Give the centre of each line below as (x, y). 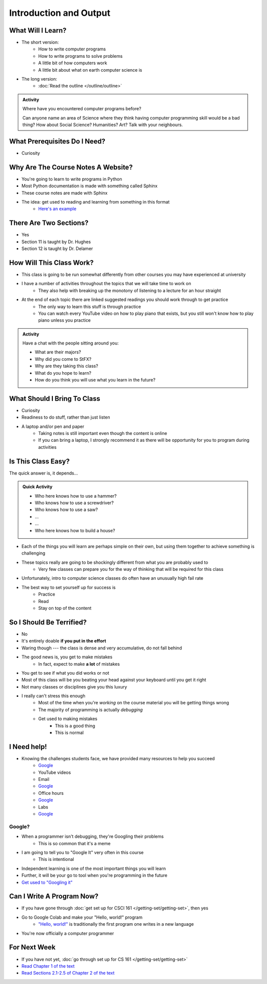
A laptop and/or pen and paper (53, 426)
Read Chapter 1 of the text (48, 966)
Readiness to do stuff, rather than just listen (66, 417)
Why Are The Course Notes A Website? (71, 167)
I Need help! (28, 747)
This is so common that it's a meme (74, 843)
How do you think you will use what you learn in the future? (95, 380)
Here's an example (57, 209)
